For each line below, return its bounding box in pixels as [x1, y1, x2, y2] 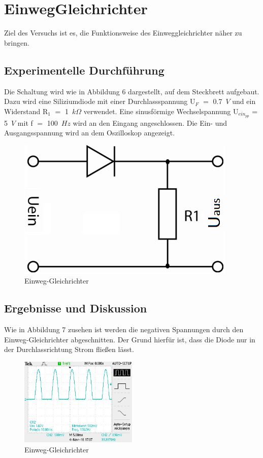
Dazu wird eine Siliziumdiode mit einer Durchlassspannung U [4, 96, 195, 107]
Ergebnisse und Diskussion [4, 300, 147, 316]
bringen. [4, 37, 29, 48]
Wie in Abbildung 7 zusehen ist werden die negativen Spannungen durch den [4, 324, 244, 335]
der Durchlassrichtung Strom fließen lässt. [4, 344, 134, 355]
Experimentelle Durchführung [4, 62, 165, 78]
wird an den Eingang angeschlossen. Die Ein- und [73, 117, 227, 128]
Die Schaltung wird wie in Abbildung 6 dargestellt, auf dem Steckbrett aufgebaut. [4, 86, 259, 96]
